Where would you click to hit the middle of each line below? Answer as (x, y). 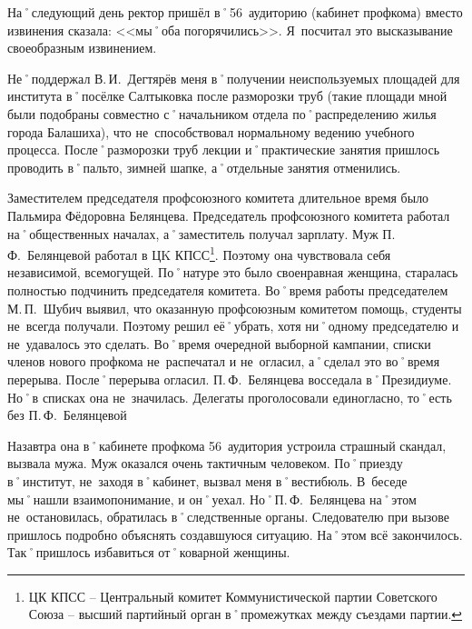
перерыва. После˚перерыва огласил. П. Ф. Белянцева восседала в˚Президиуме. (230, 379)
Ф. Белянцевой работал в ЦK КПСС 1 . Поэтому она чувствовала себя (199, 253)
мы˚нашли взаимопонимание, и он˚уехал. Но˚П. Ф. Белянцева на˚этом (212, 499)
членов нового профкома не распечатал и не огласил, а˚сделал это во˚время (224, 361)
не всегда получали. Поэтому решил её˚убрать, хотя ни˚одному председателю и (233, 326)
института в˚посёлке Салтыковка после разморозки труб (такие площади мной (227, 96)
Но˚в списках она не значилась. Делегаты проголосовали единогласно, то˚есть (230, 397)
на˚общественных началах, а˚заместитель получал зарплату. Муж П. (202, 233)
